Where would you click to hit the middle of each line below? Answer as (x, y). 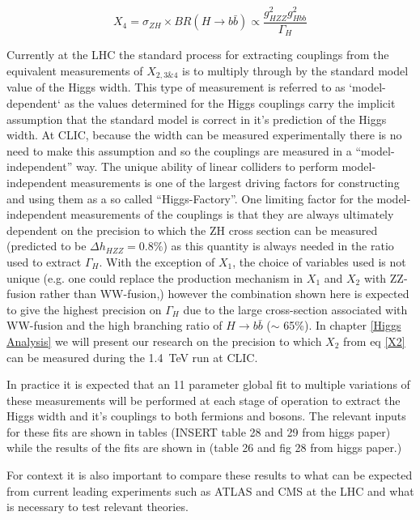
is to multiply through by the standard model (295, 70)
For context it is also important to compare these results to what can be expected (210, 475)
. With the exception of (157, 261)
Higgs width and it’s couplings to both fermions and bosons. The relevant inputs (206, 416)
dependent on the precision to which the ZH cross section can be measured (192, 230)
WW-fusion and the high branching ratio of (115, 325)
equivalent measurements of (75, 70)
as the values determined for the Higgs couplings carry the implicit (230, 103)
